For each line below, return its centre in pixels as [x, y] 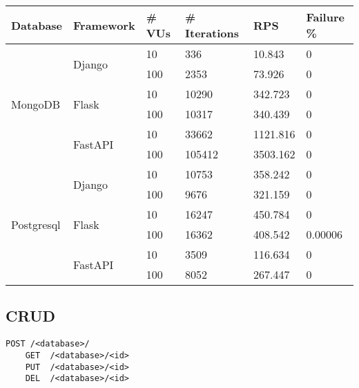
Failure [325, 17]
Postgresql [36, 224]
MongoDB [36, 104]
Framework [104, 25]
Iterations [212, 33]
